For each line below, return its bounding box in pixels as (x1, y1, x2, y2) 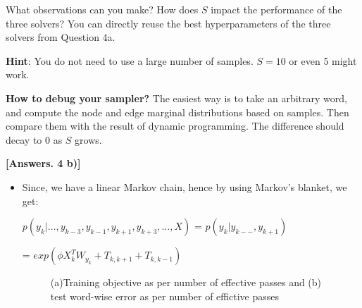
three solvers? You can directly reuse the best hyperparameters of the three (6, 16, 331, 30)
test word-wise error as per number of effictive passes (50, 288, 279, 303)
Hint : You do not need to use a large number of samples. (6, 53, 254, 68)
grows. (75, 132, 102, 147)
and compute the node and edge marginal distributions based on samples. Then (6, 104, 349, 119)
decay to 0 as (6, 132, 63, 147)
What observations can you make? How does (6, 2, 199, 16)
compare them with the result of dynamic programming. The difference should (6, 118, 344, 133)
